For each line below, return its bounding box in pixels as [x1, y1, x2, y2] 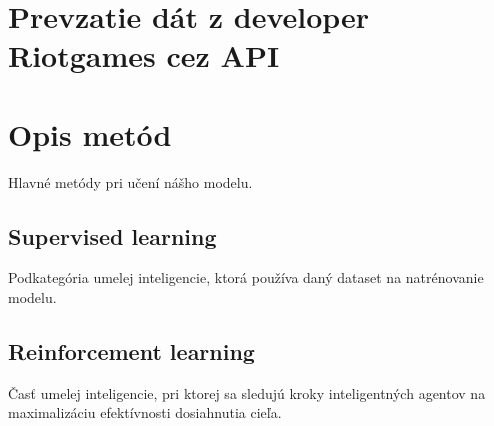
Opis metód [8, 113, 172, 154]
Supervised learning [8, 220, 217, 251]
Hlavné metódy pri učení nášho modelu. [8, 171, 253, 192]
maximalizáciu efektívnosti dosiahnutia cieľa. [8, 402, 282, 423]
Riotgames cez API [8, 35, 280, 76]
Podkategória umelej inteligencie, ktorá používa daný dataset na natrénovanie [8, 267, 484, 288]
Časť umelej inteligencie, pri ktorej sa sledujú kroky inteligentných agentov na [8, 382, 486, 403]
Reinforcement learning [8, 336, 255, 367]
